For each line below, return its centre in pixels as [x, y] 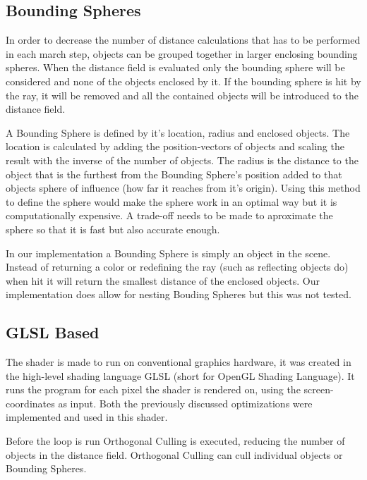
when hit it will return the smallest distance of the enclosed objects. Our [163, 280]
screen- [319, 389]
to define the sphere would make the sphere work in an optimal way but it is [172, 201]
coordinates [30, 403]
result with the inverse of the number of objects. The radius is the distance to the [182, 160]
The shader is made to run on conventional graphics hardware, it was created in [179, 362]
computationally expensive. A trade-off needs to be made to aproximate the [169, 215]
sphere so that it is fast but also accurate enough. [113, 229]
